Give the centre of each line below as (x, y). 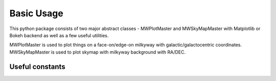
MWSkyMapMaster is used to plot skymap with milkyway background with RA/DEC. (98, 52)
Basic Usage (36, 13)
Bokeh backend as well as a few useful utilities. (59, 35)
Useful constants (38, 66)
